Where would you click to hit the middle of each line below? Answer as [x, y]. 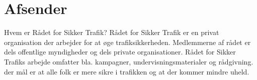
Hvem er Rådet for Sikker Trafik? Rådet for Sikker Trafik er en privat [112, 32]
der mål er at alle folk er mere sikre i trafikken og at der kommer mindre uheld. [127, 71]
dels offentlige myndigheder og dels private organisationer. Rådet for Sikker [120, 52]
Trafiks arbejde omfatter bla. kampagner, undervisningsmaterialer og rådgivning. [129, 61]
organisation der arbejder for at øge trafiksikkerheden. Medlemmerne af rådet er [127, 42]
